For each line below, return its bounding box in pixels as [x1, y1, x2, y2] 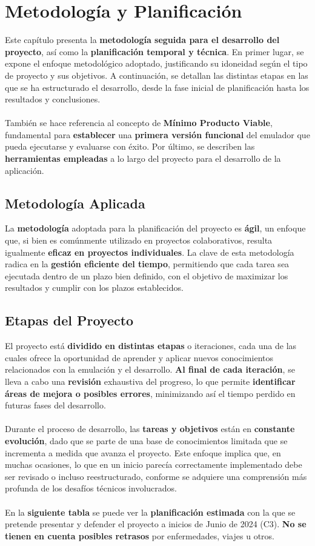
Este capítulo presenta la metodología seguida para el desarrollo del [5, 33, 280, 46]
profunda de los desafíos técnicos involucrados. [5, 482, 177, 494]
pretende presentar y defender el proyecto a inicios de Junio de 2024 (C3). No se [5, 518, 307, 530]
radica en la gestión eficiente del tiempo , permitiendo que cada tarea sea [5, 258, 290, 270]
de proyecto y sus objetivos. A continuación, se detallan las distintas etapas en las [5, 68, 308, 81]
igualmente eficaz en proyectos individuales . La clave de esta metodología [5, 245, 294, 258]
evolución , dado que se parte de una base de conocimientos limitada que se [5, 434, 288, 447]
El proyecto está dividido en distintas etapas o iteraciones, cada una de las [5, 339, 297, 352]
